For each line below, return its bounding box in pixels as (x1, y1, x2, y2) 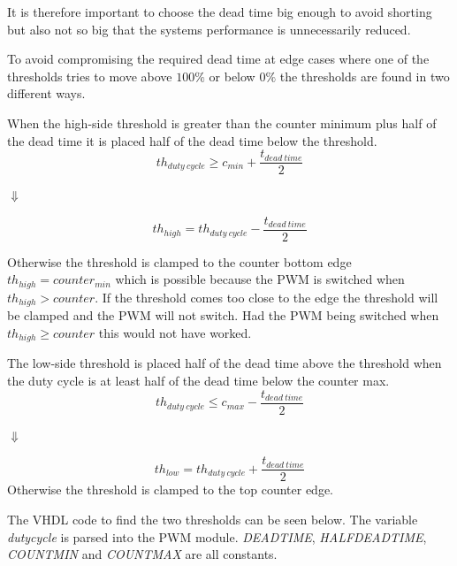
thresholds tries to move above (7, 66, 172, 85)
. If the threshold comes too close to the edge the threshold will (95, 287, 438, 306)
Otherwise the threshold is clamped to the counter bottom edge (7, 252, 352, 271)
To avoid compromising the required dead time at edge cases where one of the (7, 50, 430, 68)
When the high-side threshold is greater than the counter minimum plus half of (7, 113, 437, 132)
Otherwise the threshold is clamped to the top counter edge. (7, 480, 333, 499)
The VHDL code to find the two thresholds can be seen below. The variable (7, 509, 418, 528)
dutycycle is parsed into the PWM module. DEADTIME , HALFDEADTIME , (7, 527, 427, 546)
